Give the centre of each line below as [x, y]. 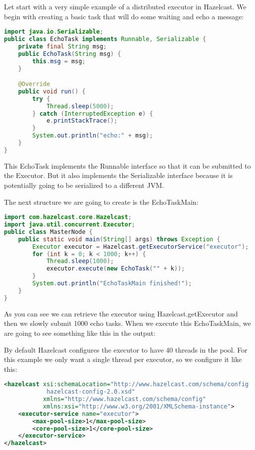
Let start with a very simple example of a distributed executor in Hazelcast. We [125, 6]
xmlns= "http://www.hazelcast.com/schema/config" [125, 399]
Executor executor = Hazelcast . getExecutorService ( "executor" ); [141, 247]
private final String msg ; [62, 46]
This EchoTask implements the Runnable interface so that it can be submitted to [127, 165]
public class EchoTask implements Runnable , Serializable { [105, 39]
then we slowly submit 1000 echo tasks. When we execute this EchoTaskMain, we [127, 323]
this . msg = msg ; [59, 61]
